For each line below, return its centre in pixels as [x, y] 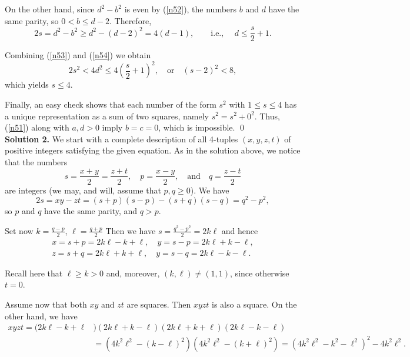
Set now [19, 230]
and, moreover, [133, 273]
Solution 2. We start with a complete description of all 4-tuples [121, 139]
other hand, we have [41, 316]
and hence [240, 230]
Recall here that [34, 273]
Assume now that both [46, 304]
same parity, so [32, 20]
